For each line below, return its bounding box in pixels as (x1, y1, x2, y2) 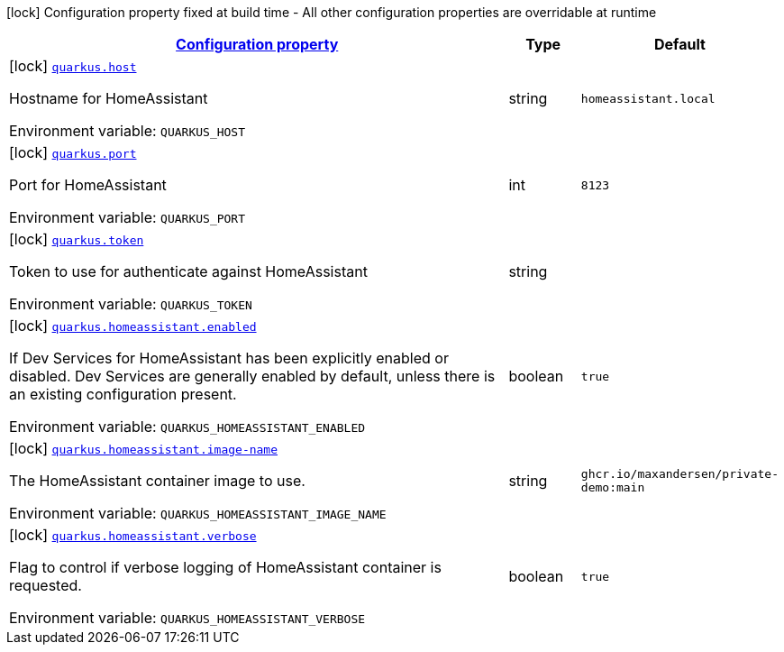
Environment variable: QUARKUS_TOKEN (9, 295, 252, 313)
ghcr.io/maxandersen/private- (580, 467, 779, 481)
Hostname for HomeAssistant (9, 89, 208, 107)
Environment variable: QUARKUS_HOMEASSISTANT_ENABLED (9, 418, 366, 436)
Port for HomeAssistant (9, 176, 167, 194)
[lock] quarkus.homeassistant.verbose (9, 526, 257, 544)
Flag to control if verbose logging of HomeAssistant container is (9, 558, 442, 576)
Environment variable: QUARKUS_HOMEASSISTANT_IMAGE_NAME (9, 504, 387, 522)
